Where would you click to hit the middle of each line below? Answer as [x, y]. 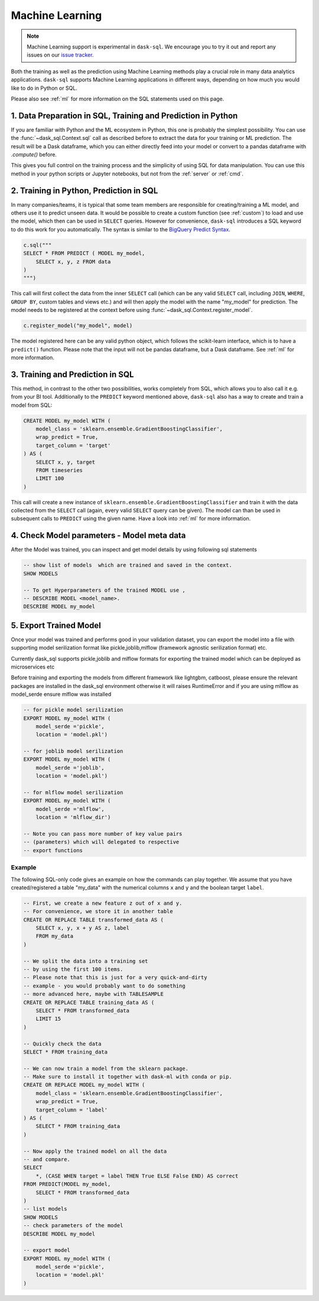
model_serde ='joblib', [70, 767]
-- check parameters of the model [73, 1226]
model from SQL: [32, 405]
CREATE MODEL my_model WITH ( [67, 420]
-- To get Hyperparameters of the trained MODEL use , [104, 590]
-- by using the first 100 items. [73, 969]
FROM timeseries [59, 470]
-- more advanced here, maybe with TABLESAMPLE [93, 994]
